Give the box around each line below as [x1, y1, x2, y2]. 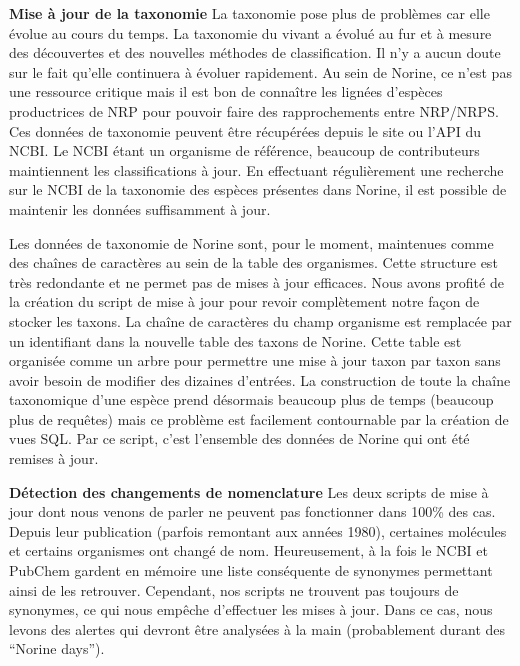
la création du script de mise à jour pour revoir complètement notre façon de [9, 291, 480, 312]
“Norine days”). [9, 638, 105, 659]
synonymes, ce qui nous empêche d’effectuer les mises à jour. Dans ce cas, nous [9, 599, 493, 620]
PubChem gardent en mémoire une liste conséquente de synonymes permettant [9, 560, 493, 581]
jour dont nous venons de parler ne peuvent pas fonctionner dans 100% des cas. [9, 501, 496, 522]
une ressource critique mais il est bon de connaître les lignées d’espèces [9, 81, 443, 102]
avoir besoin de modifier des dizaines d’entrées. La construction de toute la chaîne [9, 369, 511, 390]
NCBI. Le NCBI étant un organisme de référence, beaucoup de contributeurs [9, 140, 480, 161]
